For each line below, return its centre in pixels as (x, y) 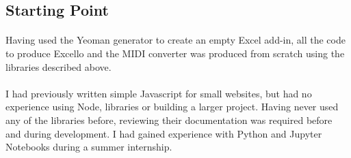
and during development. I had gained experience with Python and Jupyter (164, 133)
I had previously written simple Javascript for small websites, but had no (159, 93)
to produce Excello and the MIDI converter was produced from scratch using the (175, 53)
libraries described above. (58, 66)
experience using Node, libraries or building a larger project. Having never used (172, 107)
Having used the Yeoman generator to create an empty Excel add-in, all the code (175, 40)
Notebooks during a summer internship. (89, 147)
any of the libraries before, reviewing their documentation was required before (169, 120)
